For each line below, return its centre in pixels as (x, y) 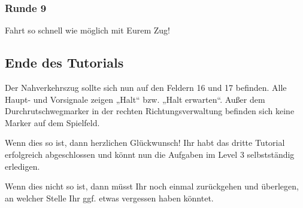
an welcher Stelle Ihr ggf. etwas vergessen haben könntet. (109, 198)
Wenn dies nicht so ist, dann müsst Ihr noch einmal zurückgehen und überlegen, (152, 186)
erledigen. (22, 166)
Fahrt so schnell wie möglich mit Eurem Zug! (87, 30)
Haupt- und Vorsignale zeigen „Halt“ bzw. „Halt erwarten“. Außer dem (135, 99)
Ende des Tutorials (64, 62)
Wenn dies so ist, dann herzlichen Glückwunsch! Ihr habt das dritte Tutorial (145, 143)
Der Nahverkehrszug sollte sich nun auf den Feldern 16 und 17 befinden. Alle (146, 88)
